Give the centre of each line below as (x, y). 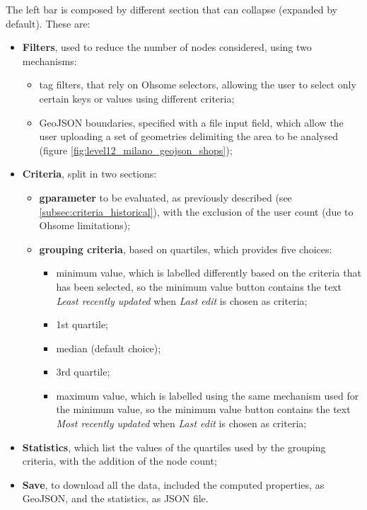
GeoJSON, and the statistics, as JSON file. (115, 498)
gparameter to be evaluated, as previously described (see (165, 197)
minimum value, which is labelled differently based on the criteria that (209, 273)
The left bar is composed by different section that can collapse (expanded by (171, 9)
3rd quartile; (83, 372)
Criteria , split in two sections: (89, 174)
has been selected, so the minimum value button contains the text (199, 286)
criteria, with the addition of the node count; (120, 461)
